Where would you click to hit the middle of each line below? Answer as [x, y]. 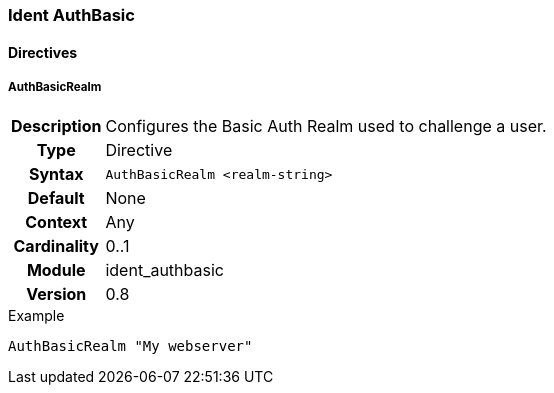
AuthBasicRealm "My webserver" [130, 346]
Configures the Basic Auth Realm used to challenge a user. [326, 126]
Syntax [56, 174]
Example [36, 316]
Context [56, 222]
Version [56, 294]
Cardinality [56, 246]
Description [56, 126]
